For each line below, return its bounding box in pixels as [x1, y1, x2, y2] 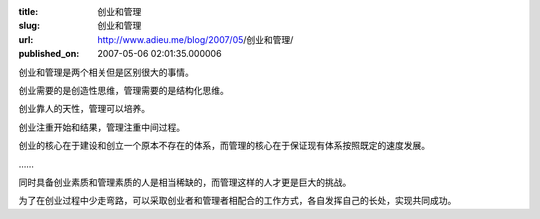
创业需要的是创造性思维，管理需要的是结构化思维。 [18, 84, 229, 96]
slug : [18, 20, 40, 32]
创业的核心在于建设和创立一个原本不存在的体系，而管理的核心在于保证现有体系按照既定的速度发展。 [18, 140, 430, 152]
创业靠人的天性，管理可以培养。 [18, 103, 150, 115]
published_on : [18, 48, 80, 60]
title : [18, 6, 39, 17]
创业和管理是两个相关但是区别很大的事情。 [18, 66, 194, 78]
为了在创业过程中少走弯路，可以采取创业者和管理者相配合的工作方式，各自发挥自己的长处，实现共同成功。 [18, 195, 457, 207]
